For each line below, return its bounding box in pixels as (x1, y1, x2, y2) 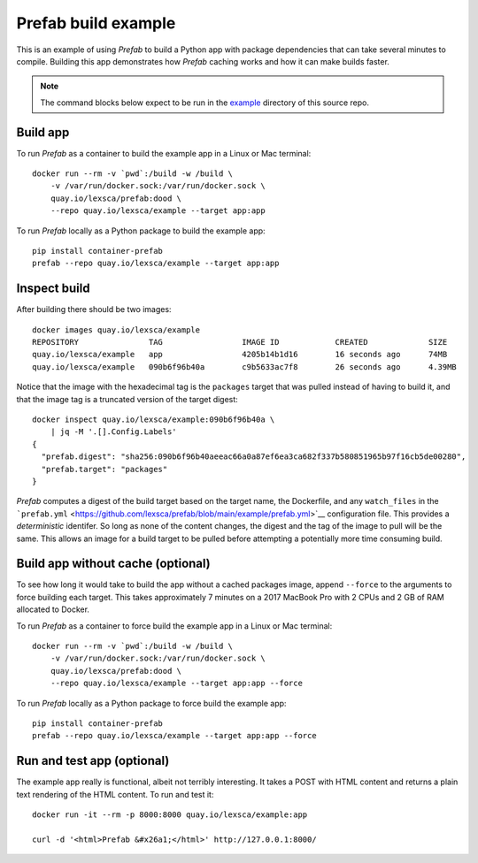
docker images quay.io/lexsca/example (32, 325, 201, 335)
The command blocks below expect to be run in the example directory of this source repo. (40, 97, 369, 108)
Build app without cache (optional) (16, 556, 212, 571)
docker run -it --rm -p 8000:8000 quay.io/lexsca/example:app (32, 810, 308, 820)
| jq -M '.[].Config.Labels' (50, 427, 177, 437)
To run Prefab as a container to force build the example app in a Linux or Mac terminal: (16, 620, 333, 631)
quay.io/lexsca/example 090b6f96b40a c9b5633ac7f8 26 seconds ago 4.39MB (32, 362, 458, 371)
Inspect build (16, 281, 90, 296)
